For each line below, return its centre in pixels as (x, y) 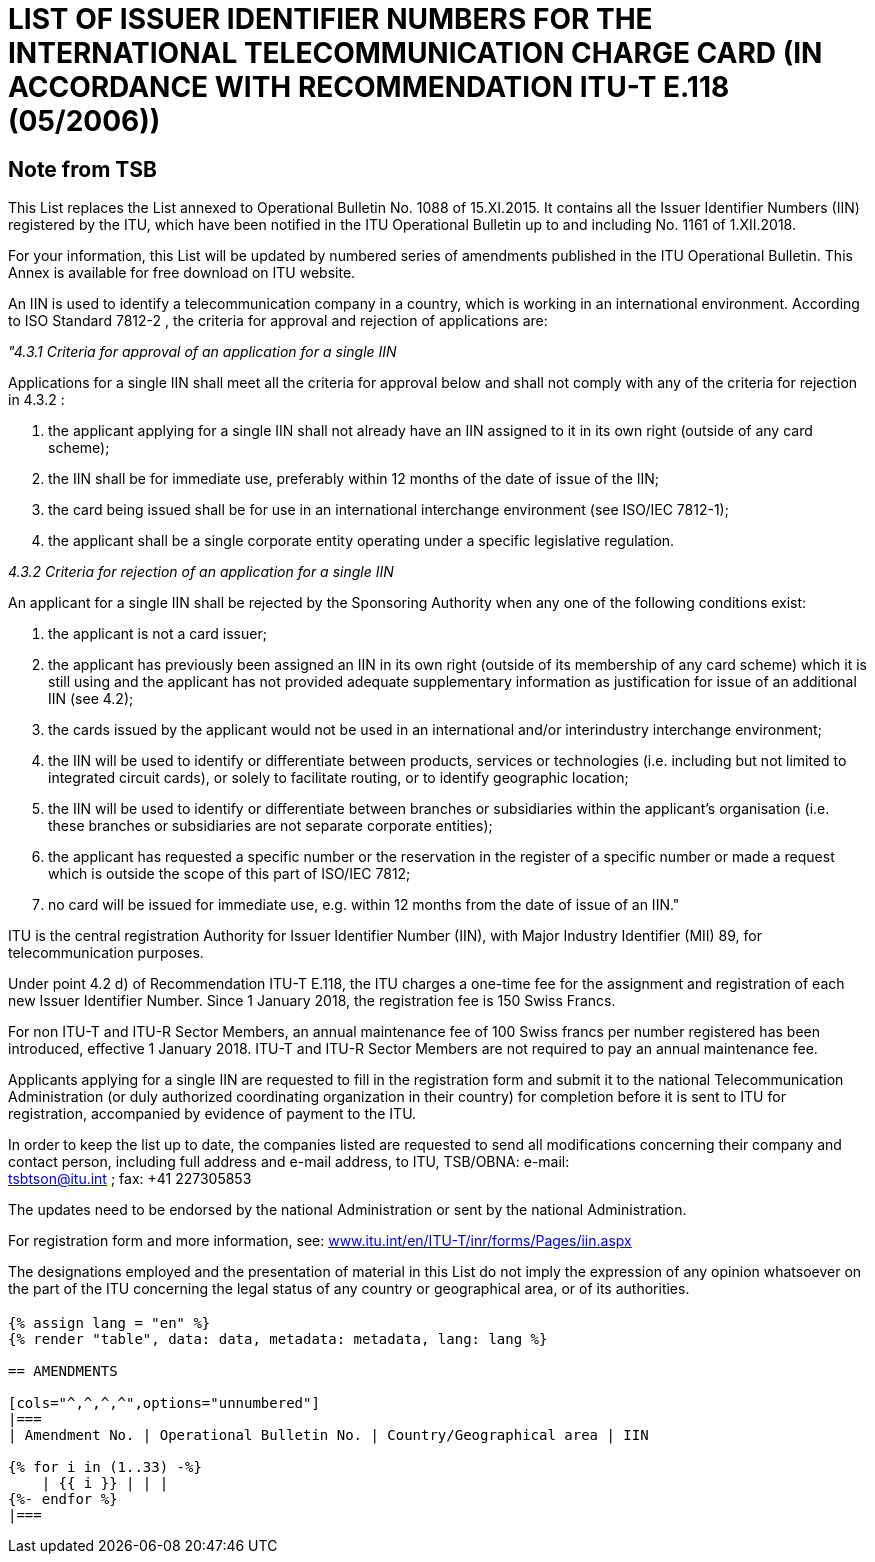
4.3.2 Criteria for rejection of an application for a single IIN (201, 572)
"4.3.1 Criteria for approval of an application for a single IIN (202, 352)
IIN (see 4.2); (91, 699)
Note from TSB (82, 169)
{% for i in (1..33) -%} (105, 1466)
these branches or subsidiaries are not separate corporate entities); (270, 826)
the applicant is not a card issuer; (157, 634)
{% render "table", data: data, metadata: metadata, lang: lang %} (278, 1338)
